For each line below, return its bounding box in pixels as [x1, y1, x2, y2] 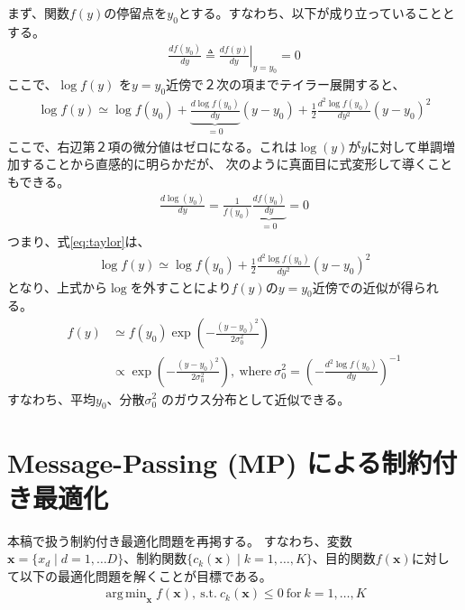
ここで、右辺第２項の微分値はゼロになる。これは [7, 136, 297, 155]
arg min [105, 587, 147, 601]
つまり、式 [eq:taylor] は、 [7, 231, 150, 250]
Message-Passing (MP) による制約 [7, 443, 433, 480]
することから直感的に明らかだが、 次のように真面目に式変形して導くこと [19, 154, 452, 173]
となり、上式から [7, 277, 108, 296]
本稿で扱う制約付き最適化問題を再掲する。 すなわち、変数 [7, 531, 352, 550]
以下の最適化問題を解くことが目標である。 [19, 566, 272, 585]
